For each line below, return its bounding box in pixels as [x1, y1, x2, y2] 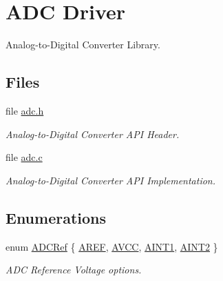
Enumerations [6, 206, 107, 228]
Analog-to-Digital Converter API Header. [6, 126, 180, 141]
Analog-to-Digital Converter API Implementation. [6, 173, 216, 187]
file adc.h [6, 103, 44, 117]
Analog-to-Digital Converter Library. [6, 37, 160, 52]
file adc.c [6, 150, 43, 164]
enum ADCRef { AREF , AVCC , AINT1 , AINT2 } [6, 239, 218, 253]
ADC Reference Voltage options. [6, 262, 142, 277]
